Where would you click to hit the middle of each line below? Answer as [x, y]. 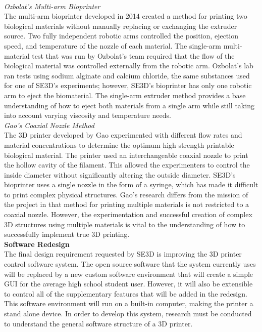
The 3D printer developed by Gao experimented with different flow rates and [123, 135]
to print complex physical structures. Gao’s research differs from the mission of [126, 194]
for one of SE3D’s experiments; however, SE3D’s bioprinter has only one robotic [128, 85]
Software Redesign [37, 244]
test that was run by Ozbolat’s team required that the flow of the [133, 55]
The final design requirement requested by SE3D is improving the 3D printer [123, 254]
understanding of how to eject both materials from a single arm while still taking [129, 105]
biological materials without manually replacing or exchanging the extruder [121, 26]
